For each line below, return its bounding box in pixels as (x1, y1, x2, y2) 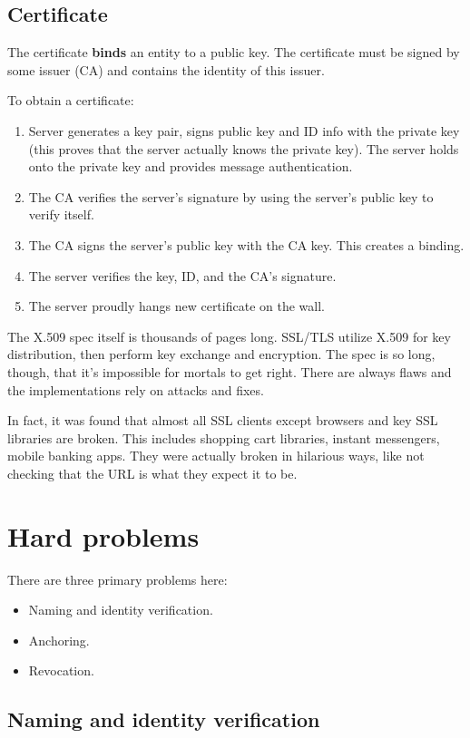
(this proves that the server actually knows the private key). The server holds (28, 139, 459, 158)
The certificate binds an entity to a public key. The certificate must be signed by (7, 43, 460, 62)
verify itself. (28, 205, 94, 224)
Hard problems (7, 517, 200, 554)
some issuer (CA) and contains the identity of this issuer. (7, 60, 325, 79)
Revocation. (28, 661, 94, 680)
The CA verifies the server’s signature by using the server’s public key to (28, 187, 434, 206)
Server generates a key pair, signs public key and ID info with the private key (28, 121, 460, 140)
